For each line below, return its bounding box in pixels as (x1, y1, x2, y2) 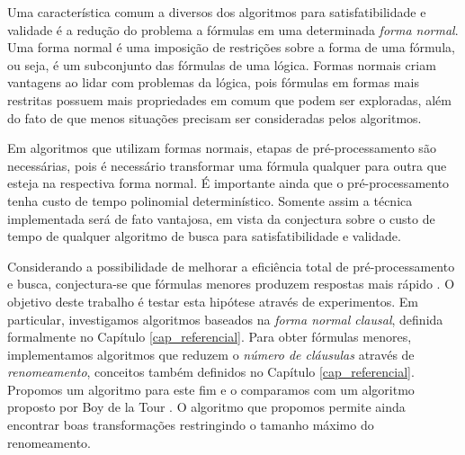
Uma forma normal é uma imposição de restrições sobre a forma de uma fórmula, (7, 38, 455, 57)
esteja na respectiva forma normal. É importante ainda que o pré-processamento (7, 174, 450, 192)
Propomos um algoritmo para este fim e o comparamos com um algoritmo (7, 379, 415, 398)
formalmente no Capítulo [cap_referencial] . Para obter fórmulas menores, (7, 327, 412, 346)
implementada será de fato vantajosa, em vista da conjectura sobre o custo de (7, 209, 435, 227)
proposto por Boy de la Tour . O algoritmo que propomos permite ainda (7, 397, 406, 416)
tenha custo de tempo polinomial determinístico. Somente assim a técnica (7, 191, 413, 210)
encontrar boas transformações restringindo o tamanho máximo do (7, 415, 374, 434)
